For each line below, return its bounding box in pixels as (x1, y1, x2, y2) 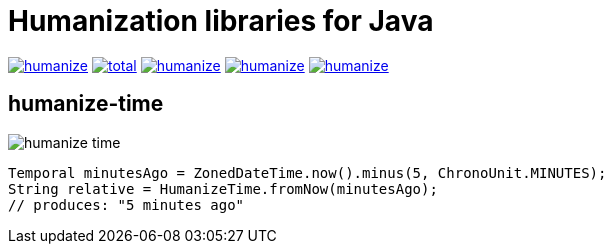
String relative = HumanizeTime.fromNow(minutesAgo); (8, 180, 438, 197)
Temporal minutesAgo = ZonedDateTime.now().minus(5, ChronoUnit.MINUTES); (8, 164, 607, 181)
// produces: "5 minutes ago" (8, 196, 245, 213)
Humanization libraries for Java (8, 4, 434, 38)
